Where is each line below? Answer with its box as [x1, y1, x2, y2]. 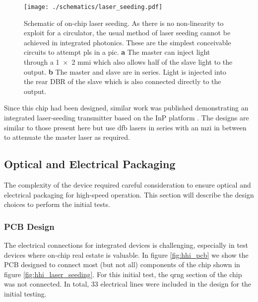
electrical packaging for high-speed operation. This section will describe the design [4, 189, 254, 200]
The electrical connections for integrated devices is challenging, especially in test [4, 239, 249, 250]
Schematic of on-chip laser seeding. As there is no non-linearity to [24, 17, 224, 28]
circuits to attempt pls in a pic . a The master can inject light [24, 47, 210, 57]
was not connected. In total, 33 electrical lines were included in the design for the [4, 279, 252, 289]
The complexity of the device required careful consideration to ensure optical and [4, 179, 251, 190]
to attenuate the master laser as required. [4, 132, 130, 142]
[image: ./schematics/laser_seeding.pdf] [24, 3, 163, 10]
